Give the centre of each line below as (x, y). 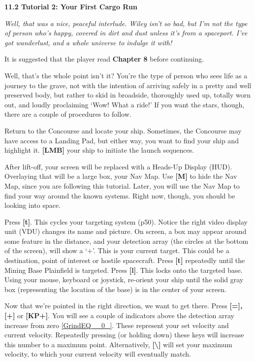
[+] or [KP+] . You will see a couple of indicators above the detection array (119, 315)
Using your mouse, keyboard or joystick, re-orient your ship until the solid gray (124, 280)
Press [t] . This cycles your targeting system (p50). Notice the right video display (126, 221)
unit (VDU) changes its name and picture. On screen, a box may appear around (126, 231)
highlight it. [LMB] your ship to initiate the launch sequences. (99, 150)
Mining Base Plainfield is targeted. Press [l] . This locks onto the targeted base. (124, 270)
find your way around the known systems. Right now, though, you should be (120, 195)
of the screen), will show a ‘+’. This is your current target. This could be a (117, 250)
